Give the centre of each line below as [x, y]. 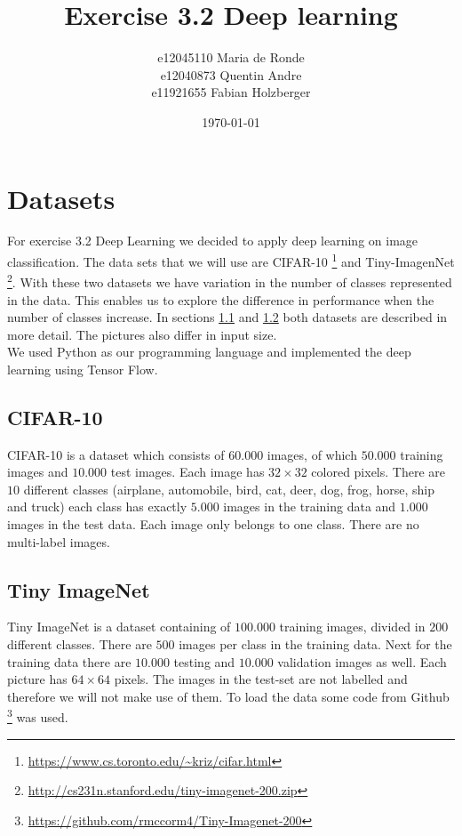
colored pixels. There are [378, 472]
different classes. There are [80, 644]
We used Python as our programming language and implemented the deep [209, 352]
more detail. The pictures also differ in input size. [142, 334]
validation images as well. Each [362, 661]
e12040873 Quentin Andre [231, 74]
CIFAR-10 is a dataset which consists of [116, 454]
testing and [204, 661]
